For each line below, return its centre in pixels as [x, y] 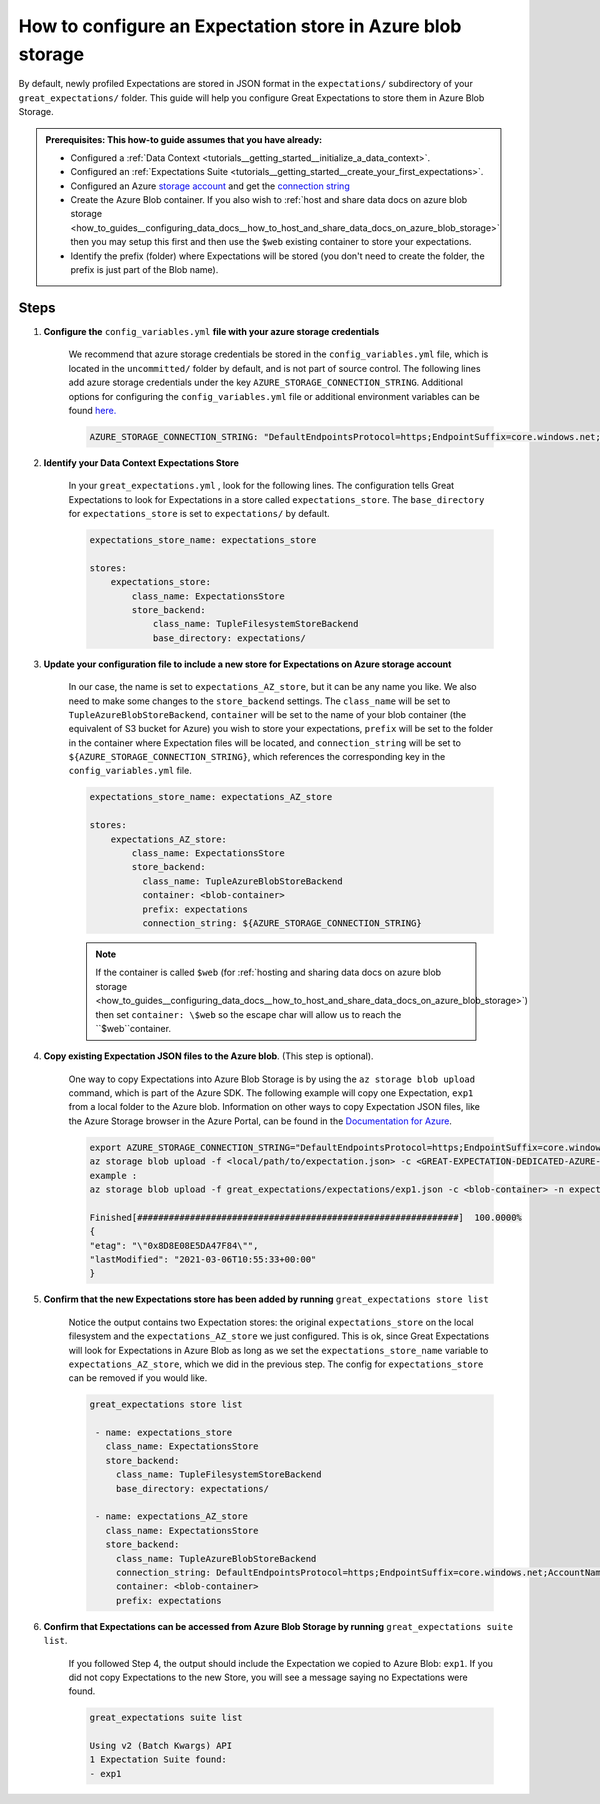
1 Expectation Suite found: [158, 1759]
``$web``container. [133, 1028]
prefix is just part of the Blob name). [144, 270]
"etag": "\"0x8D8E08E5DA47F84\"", [174, 1245]
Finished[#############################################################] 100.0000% [305, 1217]
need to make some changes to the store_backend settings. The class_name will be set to [259, 701]
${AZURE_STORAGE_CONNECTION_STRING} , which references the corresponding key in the [257, 757]
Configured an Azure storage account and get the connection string [210, 186]
